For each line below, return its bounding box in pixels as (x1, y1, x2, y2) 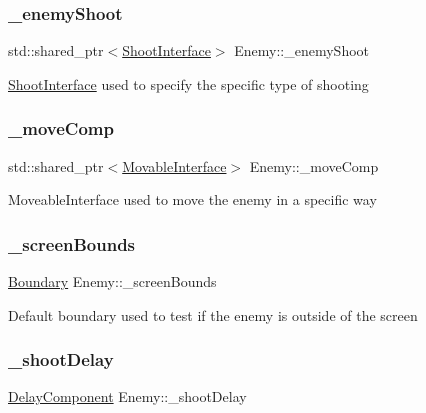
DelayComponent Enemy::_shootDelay (8, 386, 247, 407)
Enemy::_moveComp (249, 155, 379, 176)
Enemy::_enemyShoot (234, 40, 370, 61)
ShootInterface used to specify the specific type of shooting (8, 73, 369, 94)
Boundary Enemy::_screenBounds (8, 271, 217, 292)
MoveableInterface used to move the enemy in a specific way (8, 189, 377, 210)
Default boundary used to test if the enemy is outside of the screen (8, 304, 418, 325)
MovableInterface (122, 155, 227, 176)
